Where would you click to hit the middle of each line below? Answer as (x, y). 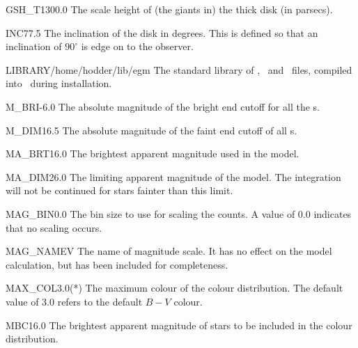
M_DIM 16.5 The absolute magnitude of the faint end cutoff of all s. (151, 130)
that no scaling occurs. (54, 227)
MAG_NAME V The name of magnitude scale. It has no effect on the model (169, 251)
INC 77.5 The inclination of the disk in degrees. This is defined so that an (162, 32)
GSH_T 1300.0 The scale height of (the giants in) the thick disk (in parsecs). (169, 9)
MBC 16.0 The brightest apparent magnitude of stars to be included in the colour (179, 325)
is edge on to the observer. (137, 46)
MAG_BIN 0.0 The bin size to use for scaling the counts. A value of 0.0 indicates (179, 213)
